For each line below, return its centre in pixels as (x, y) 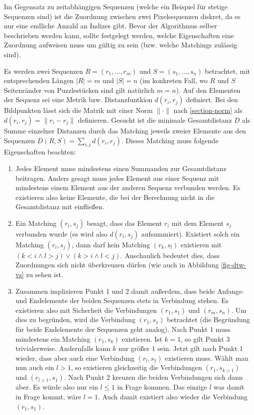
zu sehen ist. (45, 274)
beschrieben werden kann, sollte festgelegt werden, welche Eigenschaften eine (119, 35)
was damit (229, 387)
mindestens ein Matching (53, 339)
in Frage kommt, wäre (48, 397)
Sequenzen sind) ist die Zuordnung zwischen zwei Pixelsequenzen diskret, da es (122, 16)
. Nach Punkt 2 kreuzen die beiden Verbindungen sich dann (153, 377)
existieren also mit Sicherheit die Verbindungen (86, 310)
